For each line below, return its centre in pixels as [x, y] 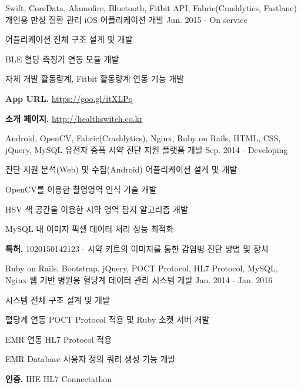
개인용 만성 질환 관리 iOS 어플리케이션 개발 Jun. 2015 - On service [126, 19]
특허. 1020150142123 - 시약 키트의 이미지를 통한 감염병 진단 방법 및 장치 [137, 248]
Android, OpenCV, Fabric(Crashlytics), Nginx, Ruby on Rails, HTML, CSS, [143, 138]
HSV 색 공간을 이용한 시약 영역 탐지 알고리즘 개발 [97, 209]
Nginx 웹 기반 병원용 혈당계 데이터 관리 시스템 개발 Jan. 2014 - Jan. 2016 [139, 279]
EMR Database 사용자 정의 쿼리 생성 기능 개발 [91, 359]
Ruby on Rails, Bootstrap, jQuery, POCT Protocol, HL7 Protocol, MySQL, [142, 268]
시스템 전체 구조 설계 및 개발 [58, 299]
